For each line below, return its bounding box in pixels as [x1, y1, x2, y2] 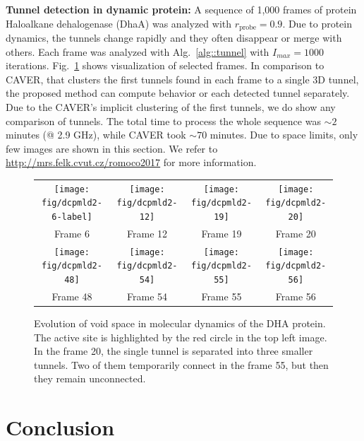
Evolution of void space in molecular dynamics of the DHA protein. [34, 316, 326, 331]
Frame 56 [275, 289, 316, 304]
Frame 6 [54, 225, 90, 240]
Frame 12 [127, 225, 168, 240]
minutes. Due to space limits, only [210, 127, 358, 142]
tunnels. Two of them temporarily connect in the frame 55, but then [34, 357, 329, 372]
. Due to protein [282, 16, 353, 30]
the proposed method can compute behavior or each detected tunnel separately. [6, 86, 350, 100]
